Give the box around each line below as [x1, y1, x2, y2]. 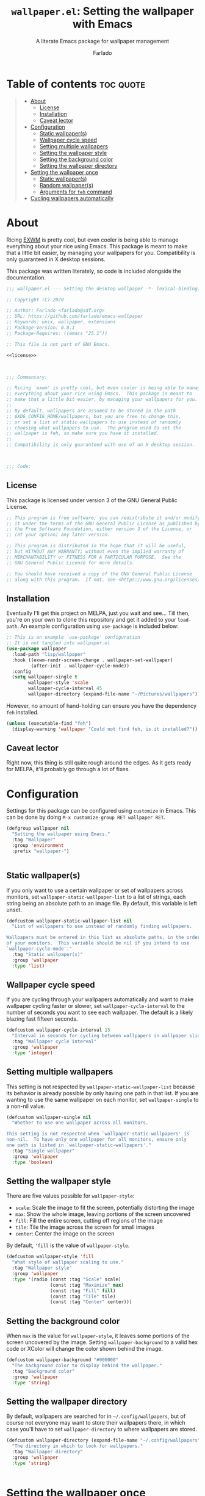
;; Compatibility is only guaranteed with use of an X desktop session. [6, 442, 195, 448]
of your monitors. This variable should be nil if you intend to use [6, 940, 190, 946]
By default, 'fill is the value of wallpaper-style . [6, 1242, 130, 1249]
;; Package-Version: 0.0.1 [6, 325, 75, 331]
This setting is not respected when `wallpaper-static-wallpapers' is [6, 1131, 190, 1137]
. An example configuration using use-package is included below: [17, 622, 179, 630]
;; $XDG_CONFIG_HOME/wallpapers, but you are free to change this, [6, 413, 182, 419]
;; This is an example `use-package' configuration [6, 635, 140, 641]
